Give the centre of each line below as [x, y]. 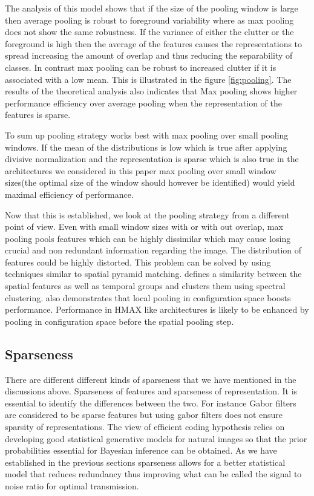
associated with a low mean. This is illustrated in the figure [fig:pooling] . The [148, 79]
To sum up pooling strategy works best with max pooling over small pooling [147, 135]
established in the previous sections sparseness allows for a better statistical [145, 462]
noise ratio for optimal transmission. [72, 485]
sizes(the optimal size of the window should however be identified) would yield [150, 182]
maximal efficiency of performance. [69, 194]
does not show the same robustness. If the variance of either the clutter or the [149, 32]
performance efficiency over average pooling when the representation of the [144, 103]
